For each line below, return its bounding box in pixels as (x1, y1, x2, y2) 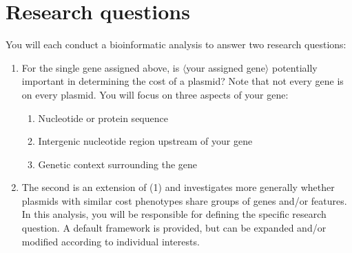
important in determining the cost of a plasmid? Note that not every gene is (21, 74, 344, 88)
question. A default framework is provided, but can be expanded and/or (21, 221, 327, 235)
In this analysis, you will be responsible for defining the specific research (21, 207, 327, 221)
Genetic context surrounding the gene (38, 156, 198, 171)
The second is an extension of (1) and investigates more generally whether (21, 180, 335, 194)
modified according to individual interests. (21, 234, 200, 248)
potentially (271, 60, 318, 74)
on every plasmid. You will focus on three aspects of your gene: (21, 87, 289, 101)
